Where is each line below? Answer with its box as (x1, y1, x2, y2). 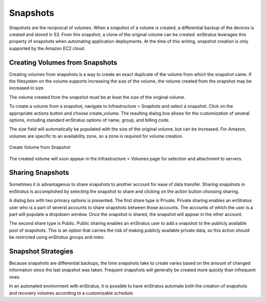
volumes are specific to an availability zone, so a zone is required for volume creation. (9, 133, 183, 139)
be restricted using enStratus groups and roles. (9, 234, 105, 240)
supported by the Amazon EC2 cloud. (9, 45, 86, 51)
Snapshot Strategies (9, 247, 73, 256)
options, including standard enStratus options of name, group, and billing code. (9, 117, 170, 123)
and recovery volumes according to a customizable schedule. (9, 290, 134, 296)
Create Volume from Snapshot (9, 144, 71, 150)
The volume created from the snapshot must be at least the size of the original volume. (9, 94, 186, 100)
